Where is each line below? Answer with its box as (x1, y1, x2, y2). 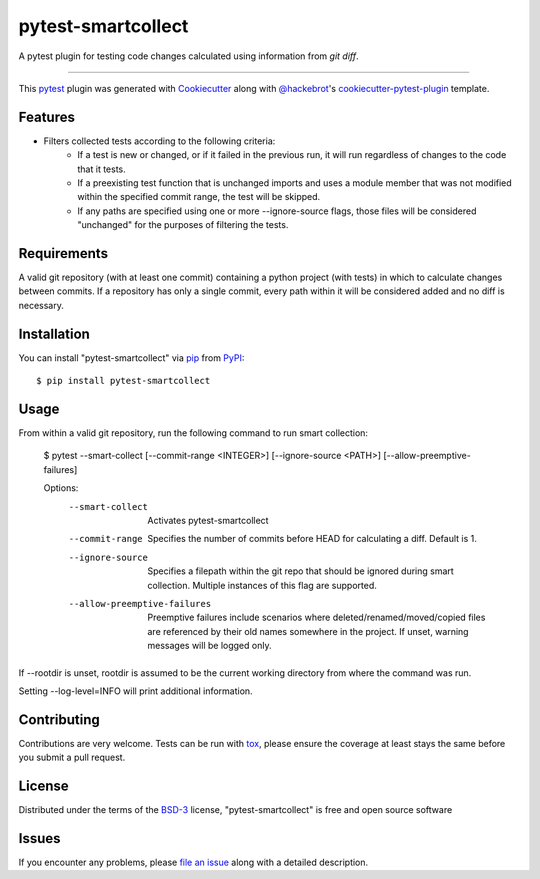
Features (18, 108, 75, 125)
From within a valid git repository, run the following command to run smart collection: (18, 427, 369, 439)
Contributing (18, 711, 100, 728)
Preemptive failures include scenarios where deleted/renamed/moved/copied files (147, 611, 486, 624)
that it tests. (77, 163, 127, 175)
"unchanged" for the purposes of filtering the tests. (77, 219, 289, 231)
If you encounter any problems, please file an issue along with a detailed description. (18, 856, 369, 869)
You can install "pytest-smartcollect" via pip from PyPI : (18, 351, 245, 364)
